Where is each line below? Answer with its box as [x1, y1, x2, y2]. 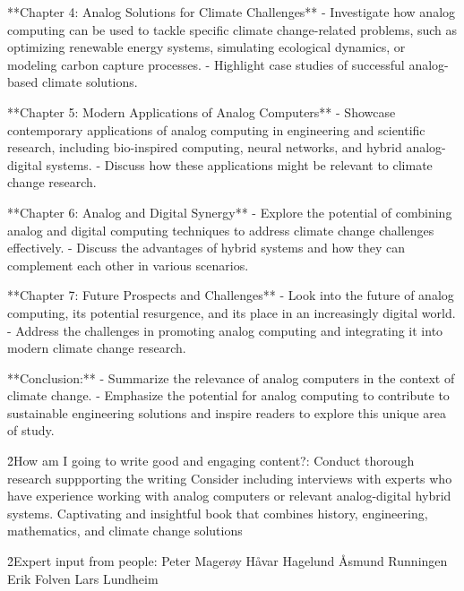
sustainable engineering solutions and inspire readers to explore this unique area [7, 403, 447, 422]
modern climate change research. [7, 338, 186, 357]
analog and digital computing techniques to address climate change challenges [7, 220, 434, 239]
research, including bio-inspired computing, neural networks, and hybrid [7, 138, 402, 157]
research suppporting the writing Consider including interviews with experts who [7, 468, 452, 487]
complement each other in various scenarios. [7, 255, 249, 274]
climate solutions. [41, 73, 138, 91]
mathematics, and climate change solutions [7, 521, 243, 540]
